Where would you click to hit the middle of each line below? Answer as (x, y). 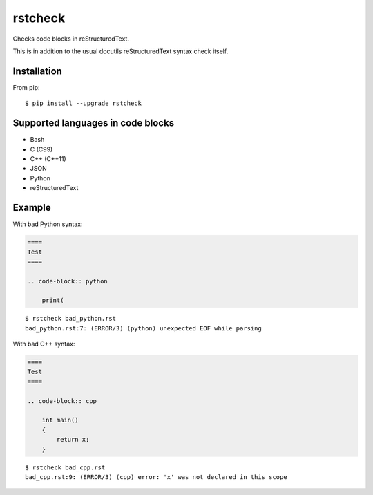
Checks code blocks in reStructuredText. (71, 39)
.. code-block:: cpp (62, 401)
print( (53, 300)
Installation (37, 71)
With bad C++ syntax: (44, 344)
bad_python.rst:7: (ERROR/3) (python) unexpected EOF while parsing (143, 328)
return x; (73, 440)
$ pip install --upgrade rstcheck (83, 103)
